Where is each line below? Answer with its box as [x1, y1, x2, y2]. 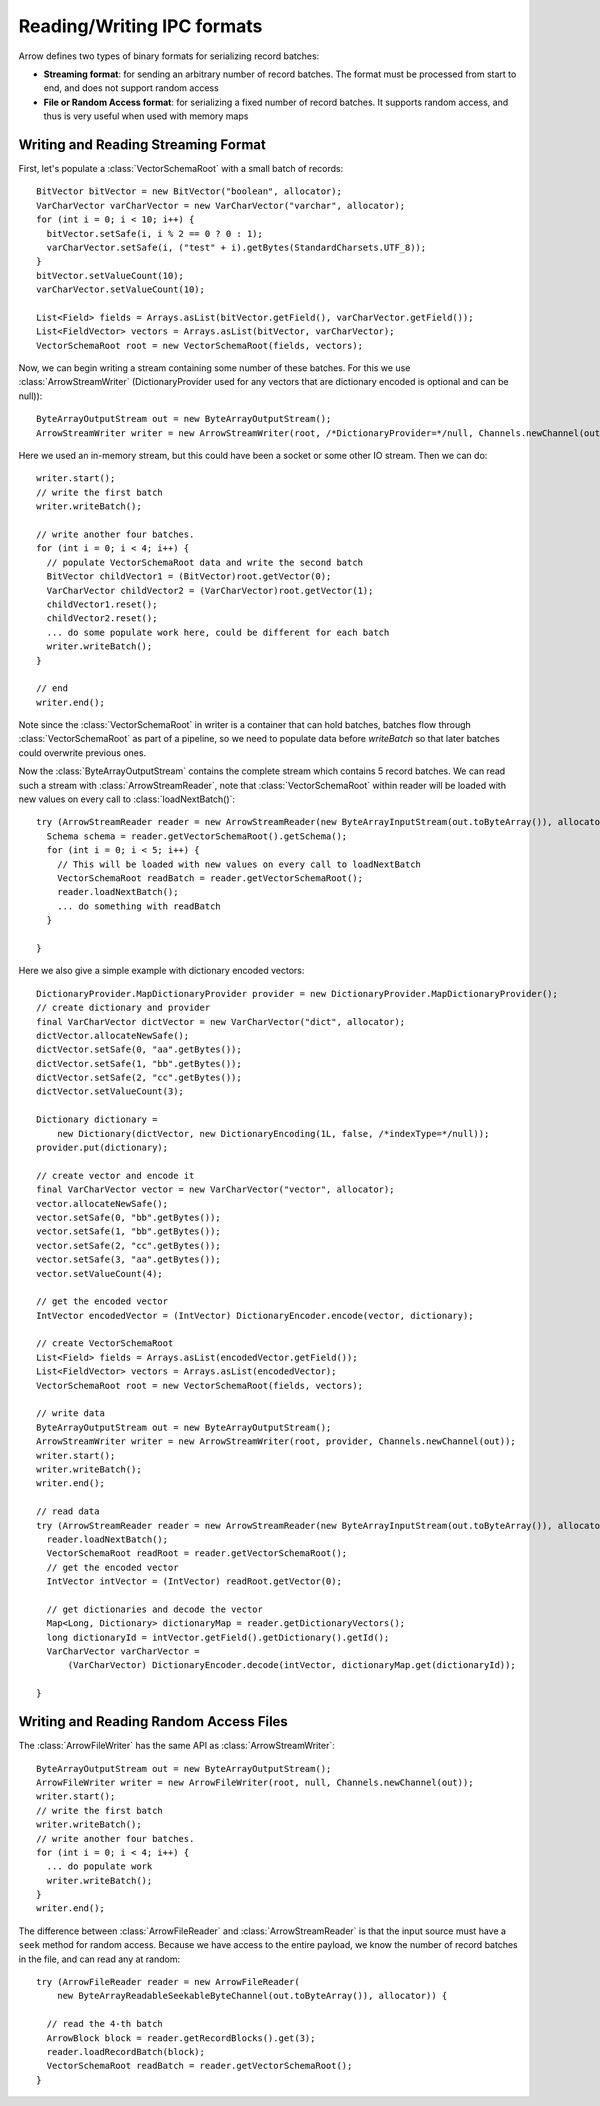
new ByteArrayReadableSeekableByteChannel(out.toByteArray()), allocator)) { [56, 1990, 448, 2002]
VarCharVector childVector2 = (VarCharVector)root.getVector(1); [46, 585, 374, 596]
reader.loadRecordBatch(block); [46, 2046, 205, 2057]
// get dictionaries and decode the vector [46, 1603, 264, 1615]
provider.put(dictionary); [36, 1142, 169, 1154]
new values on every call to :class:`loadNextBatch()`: [18, 793, 235, 805]
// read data [36, 1506, 100, 1517]
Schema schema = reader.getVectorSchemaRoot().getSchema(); [46, 830, 348, 842]
